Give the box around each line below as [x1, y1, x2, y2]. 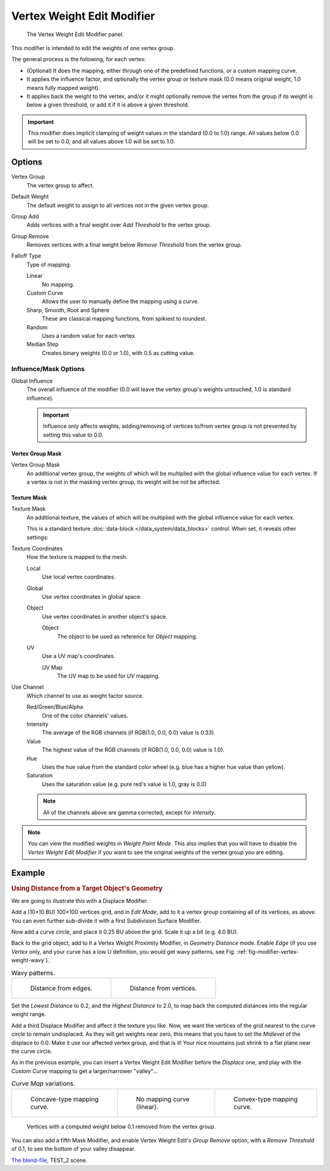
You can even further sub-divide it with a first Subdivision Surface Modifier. [11, 917, 202, 924]
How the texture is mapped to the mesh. [26, 553, 128, 561]
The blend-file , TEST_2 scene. [11, 1156, 88, 1164]
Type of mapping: [26, 261, 71, 268]
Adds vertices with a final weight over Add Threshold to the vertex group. [26, 221, 211, 229]
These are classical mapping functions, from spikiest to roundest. [42, 315, 207, 323]
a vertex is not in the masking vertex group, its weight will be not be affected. [26, 478, 221, 486]
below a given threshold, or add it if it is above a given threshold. [26, 101, 189, 108]
